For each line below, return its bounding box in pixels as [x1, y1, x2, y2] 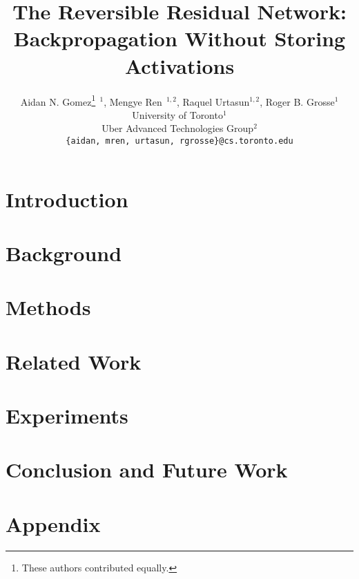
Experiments [6, 401, 128, 430]
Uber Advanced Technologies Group [101, 121, 254, 135]
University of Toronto [132, 107, 223, 122]
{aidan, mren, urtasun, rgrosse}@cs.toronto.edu [66, 135, 293, 146]
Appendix [6, 509, 101, 538]
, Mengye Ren [104, 94, 162, 108]
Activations [124, 51, 235, 79]
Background [6, 238, 122, 267]
